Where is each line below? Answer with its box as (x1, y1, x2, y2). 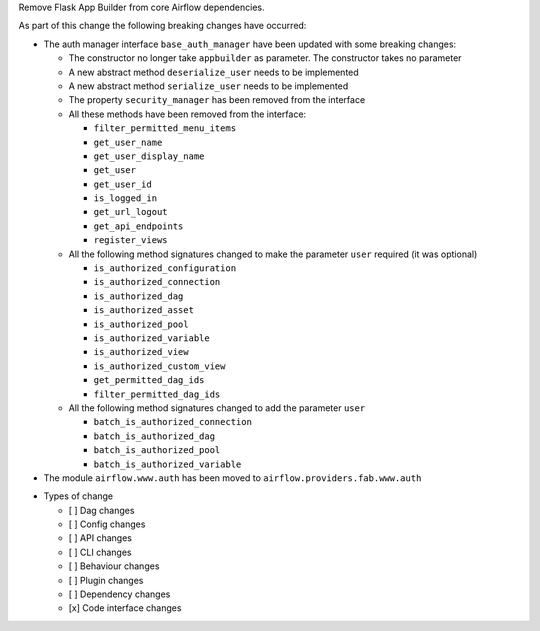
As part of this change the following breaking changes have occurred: (18, 20, 307, 32)
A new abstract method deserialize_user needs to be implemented (68, 66, 359, 78)
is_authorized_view (93, 346, 189, 358)
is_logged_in (93, 193, 158, 204)
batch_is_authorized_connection (93, 416, 252, 428)
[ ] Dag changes (68, 504, 135, 516)
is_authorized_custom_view (93, 360, 226, 372)
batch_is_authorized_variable (93, 458, 242, 470)
